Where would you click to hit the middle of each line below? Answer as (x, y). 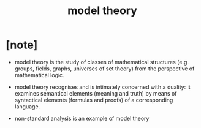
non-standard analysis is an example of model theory (82, 118)
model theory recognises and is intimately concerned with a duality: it (102, 87)
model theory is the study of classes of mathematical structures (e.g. (102, 62)
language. (27, 106)
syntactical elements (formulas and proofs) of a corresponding (94, 100)
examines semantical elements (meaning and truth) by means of (96, 93)
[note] (22, 45)
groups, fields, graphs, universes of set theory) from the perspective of (104, 69)
